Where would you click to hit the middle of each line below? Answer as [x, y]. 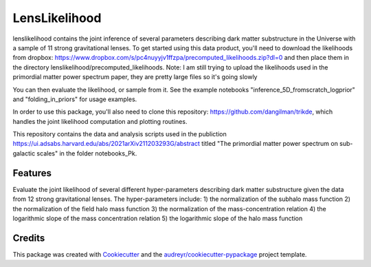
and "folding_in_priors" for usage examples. [75, 99]
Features [32, 173]
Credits [29, 238]
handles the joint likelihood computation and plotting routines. [100, 121]
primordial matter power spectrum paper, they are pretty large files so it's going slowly [135, 77]
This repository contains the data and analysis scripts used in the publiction [120, 134]
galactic [24, 153]
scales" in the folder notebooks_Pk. [87, 153]
